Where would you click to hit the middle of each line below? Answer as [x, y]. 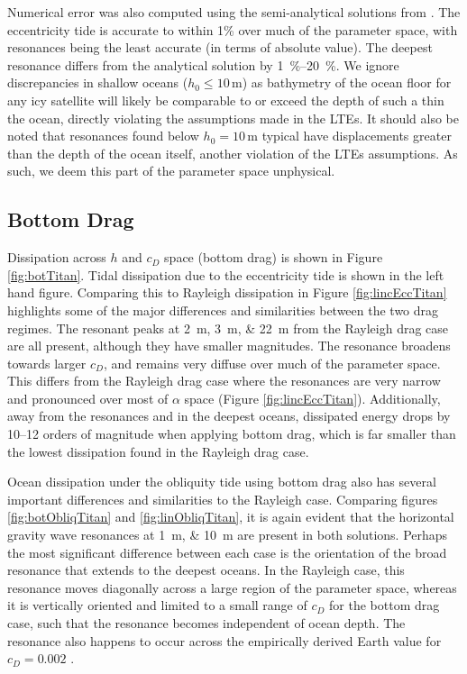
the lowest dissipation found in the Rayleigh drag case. [158, 451]
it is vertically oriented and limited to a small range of [157, 605]
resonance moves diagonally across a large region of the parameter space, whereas [232, 587]
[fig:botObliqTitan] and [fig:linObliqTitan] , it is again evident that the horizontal [231, 517]
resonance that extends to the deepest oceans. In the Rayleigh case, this [206, 570]
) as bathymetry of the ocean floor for [347, 82]
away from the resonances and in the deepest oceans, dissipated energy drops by [229, 416]
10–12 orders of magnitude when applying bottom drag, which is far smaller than [232, 434]
